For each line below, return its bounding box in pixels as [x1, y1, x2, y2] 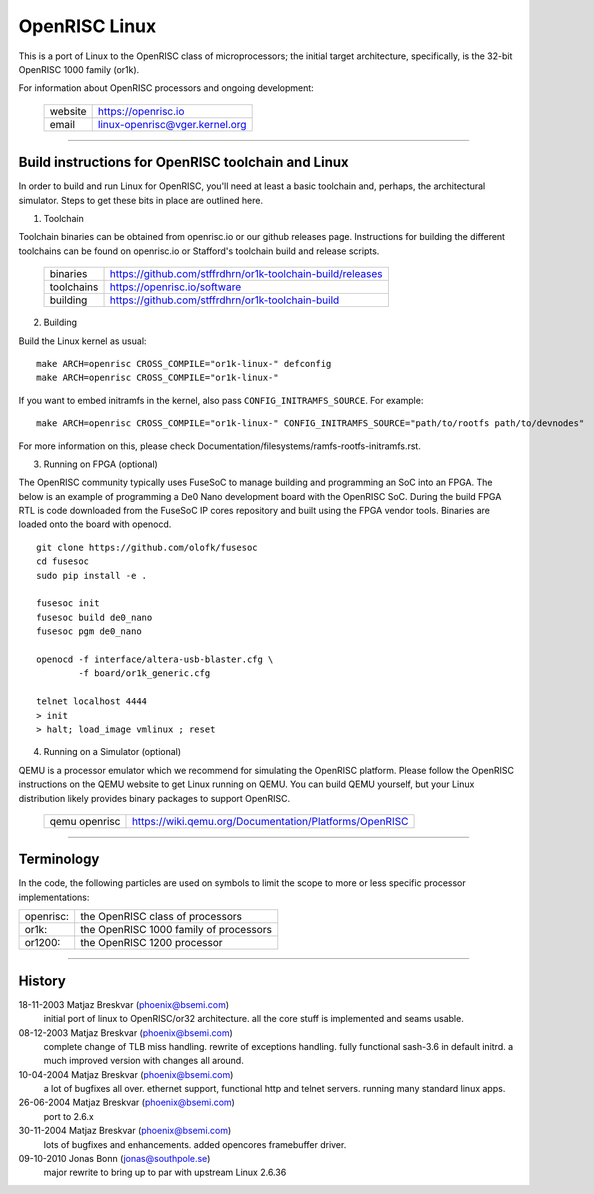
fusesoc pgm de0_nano [36, 626, 142, 637]
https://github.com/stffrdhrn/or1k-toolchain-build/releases [109, 267, 383, 281]
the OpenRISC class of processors [80, 910, 242, 924]
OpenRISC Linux [18, 15, 157, 37]
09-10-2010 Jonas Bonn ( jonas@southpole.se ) [18, 1153, 211, 1165]
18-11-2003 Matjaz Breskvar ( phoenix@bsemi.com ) [18, 998, 230, 1010]
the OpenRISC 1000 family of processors [80, 923, 272, 937]
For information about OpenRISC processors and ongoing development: [18, 82, 314, 94]
